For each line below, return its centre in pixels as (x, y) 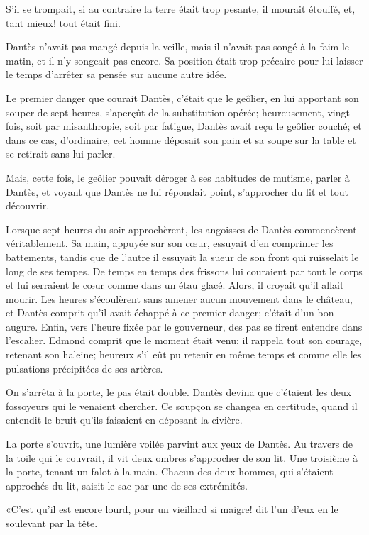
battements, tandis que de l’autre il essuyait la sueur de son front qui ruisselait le (182, 257)
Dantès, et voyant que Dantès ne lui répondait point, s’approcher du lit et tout (177, 191)
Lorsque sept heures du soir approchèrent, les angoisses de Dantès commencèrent (181, 229)
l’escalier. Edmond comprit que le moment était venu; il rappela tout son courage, (184, 340)
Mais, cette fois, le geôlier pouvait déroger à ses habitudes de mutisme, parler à (178, 177)
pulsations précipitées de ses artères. (84, 368)
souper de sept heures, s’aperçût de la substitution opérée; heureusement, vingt (178, 112)
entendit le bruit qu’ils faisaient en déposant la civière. (124, 420)
